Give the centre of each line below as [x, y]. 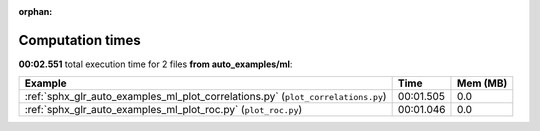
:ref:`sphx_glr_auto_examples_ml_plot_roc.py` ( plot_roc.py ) [163, 110]
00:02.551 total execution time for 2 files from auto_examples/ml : [155, 64]
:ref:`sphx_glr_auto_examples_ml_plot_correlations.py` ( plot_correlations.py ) [205, 97]
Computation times [79, 40]
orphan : [35, 11]
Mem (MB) [482, 83]
